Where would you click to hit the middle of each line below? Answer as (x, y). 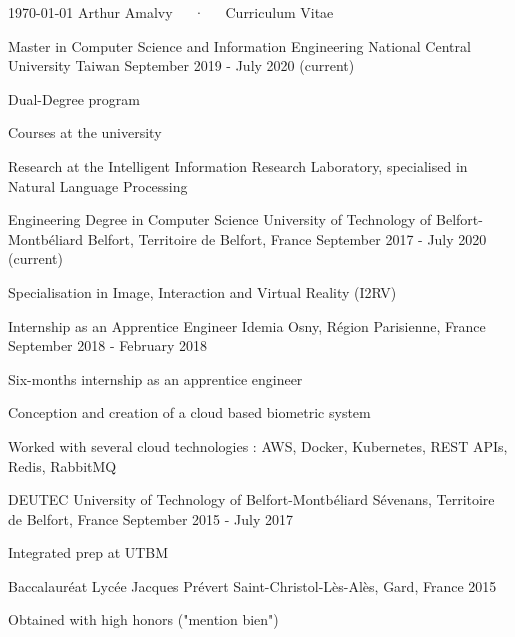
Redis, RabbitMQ (62, 465)
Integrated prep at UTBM (88, 552)
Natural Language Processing (98, 185)
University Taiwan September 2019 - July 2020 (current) (181, 65)
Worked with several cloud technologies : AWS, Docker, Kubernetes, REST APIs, (258, 445)
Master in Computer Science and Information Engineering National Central (239, 45)
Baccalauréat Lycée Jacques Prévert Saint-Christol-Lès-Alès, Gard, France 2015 (252, 585)
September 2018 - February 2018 (108, 345)
